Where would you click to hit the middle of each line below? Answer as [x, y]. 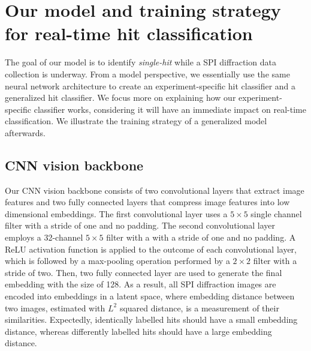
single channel [276, 213]
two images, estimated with [55, 307]
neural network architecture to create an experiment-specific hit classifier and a [150, 85]
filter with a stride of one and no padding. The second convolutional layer [140, 225]
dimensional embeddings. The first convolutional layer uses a [116, 213]
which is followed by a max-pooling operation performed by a [117, 261]
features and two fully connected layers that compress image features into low [147, 202]
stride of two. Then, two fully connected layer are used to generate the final [144, 272]
